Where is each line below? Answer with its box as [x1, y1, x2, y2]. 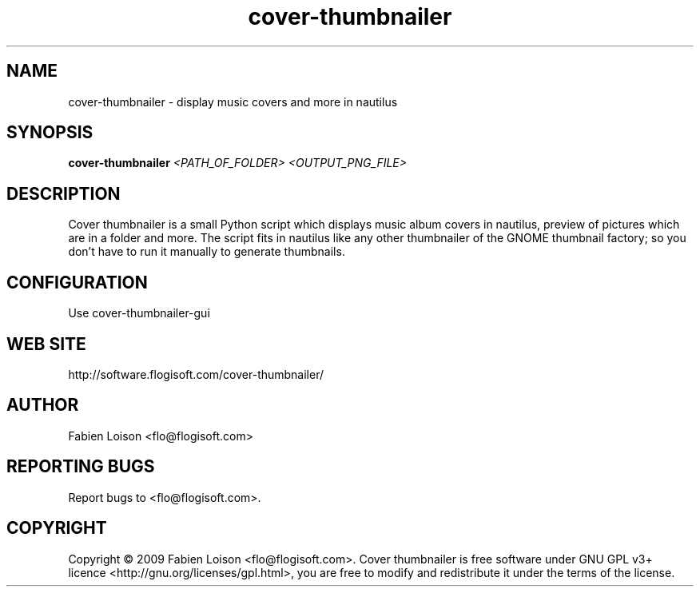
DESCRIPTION [6, 183, 121, 204]
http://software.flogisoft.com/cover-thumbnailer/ [68, 367, 324, 381]
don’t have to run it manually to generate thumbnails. [68, 245, 345, 259]
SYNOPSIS [6, 122, 93, 143]
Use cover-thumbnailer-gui [68, 306, 210, 320]
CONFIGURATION [6, 272, 148, 293]
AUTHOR [6, 395, 79, 416]
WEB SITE [6, 333, 86, 354]
